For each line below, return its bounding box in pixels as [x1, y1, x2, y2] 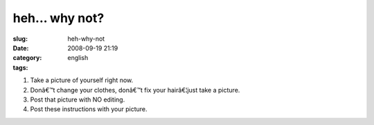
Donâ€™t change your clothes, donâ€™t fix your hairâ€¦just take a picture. [30, 86, 240, 94]
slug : [12, 35, 28, 43]
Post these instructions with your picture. [30, 105, 148, 113]
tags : [12, 63, 28, 72]
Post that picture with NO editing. [30, 95, 125, 104]
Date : [12, 44, 29, 52]
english [67, 54, 89, 62]
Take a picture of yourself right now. [30, 76, 134, 84]
